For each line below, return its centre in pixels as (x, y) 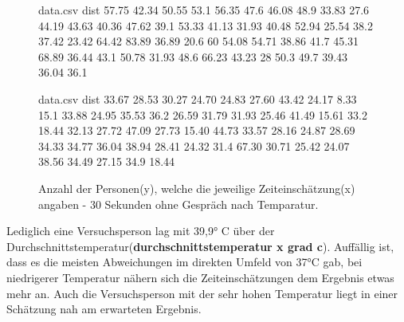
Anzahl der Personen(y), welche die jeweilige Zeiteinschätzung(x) (197, 188)
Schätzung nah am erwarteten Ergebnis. (104, 309)
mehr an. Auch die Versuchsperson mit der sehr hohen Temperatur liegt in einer (202, 293)
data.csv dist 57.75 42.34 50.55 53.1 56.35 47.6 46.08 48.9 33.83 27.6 (204, 10)
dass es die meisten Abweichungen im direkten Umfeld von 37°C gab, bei (184, 262)
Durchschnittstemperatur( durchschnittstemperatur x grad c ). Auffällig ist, (200, 246)
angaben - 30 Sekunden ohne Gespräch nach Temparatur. (178, 204)
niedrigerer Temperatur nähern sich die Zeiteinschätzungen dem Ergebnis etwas (200, 277)
